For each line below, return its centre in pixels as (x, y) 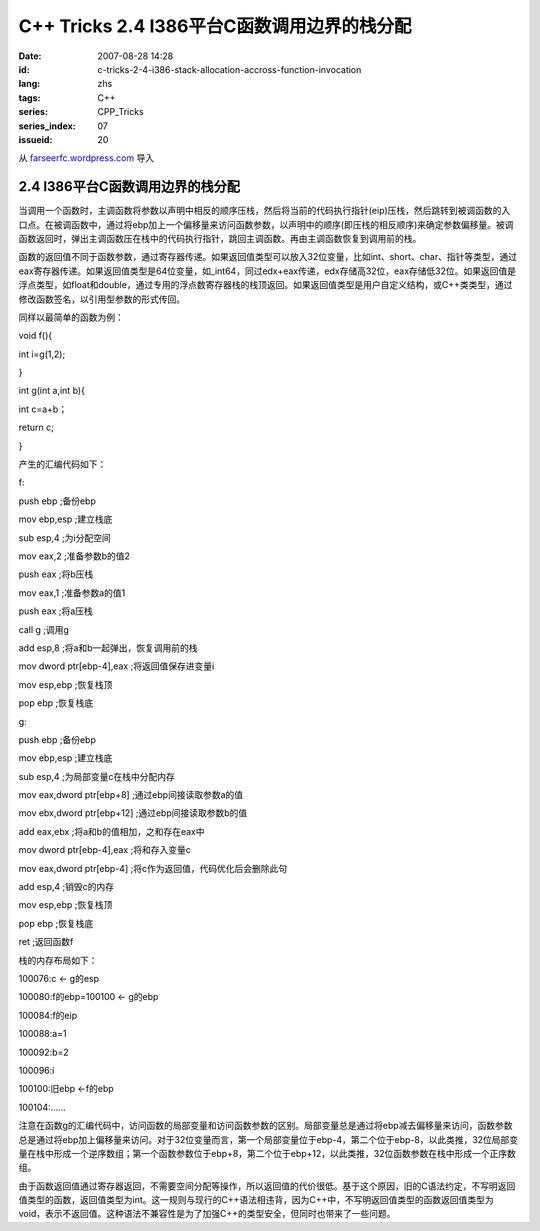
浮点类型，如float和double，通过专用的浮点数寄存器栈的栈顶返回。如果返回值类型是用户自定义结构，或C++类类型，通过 (265, 285)
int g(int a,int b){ (51, 391)
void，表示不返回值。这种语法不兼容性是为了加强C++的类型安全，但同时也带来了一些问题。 (207, 1214)
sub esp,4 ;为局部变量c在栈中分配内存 (96, 776)
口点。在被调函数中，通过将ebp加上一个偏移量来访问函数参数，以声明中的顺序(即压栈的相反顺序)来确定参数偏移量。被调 (266, 224)
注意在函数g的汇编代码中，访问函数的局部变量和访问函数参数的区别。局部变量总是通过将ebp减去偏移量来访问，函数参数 (265, 1126)
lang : (29, 84)
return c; (36, 427)
